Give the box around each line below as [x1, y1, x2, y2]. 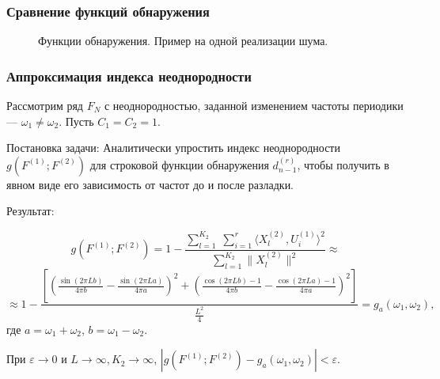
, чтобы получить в [297, 156, 389, 172]
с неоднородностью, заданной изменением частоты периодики [104, 97, 404, 114]
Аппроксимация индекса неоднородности [6, 66, 252, 85]
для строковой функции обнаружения [89, 156, 269, 172]
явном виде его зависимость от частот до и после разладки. [6, 176, 294, 192]
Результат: [6, 203, 55, 219]
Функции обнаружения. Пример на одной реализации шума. [38, 32, 328, 49]
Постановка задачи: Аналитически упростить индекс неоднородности [6, 139, 340, 156]
